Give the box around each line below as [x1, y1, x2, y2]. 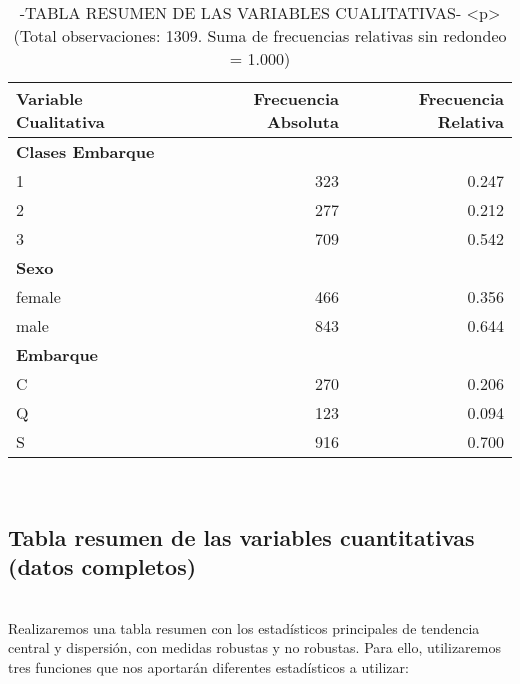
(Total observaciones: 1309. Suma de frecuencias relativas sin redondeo [13, 24, 507, 47]
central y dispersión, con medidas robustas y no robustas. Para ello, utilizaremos [8, 637, 501, 658]
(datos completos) [8, 551, 197, 582]
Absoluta [266, 110, 339, 133]
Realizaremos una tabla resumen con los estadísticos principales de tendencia [8, 617, 480, 638]
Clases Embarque [16, 140, 155, 163]
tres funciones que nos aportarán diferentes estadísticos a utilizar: [8, 656, 409, 677]
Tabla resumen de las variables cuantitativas [8, 521, 475, 552]
